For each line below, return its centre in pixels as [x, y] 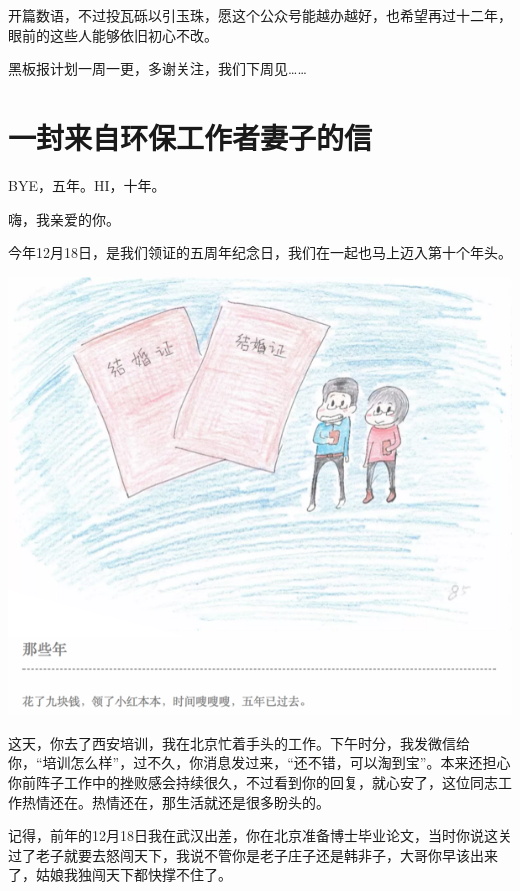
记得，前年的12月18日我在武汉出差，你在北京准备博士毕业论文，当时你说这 [253, 835]
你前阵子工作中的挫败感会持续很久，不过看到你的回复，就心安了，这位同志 [253, 781]
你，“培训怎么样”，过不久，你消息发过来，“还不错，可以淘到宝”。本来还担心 [259, 762]
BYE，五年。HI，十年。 [87, 184]
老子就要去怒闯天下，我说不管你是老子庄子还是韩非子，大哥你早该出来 [266, 854]
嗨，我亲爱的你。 [64, 218]
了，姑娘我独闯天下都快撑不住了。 [120, 874]
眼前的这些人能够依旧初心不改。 [113, 34]
